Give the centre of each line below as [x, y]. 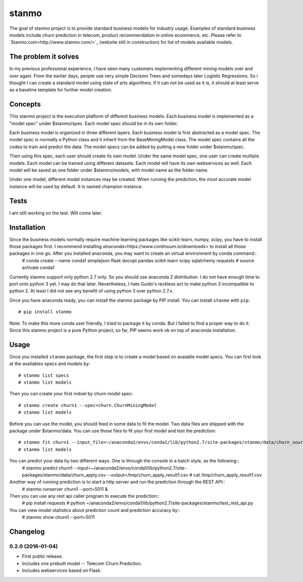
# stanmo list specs [44, 375]
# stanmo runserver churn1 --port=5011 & [65, 489]
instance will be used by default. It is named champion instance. [76, 186]
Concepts [25, 104]
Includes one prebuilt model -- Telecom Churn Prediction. [82, 563]
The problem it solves [44, 57]
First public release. [42, 556]
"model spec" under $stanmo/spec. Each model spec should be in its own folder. [94, 123]
